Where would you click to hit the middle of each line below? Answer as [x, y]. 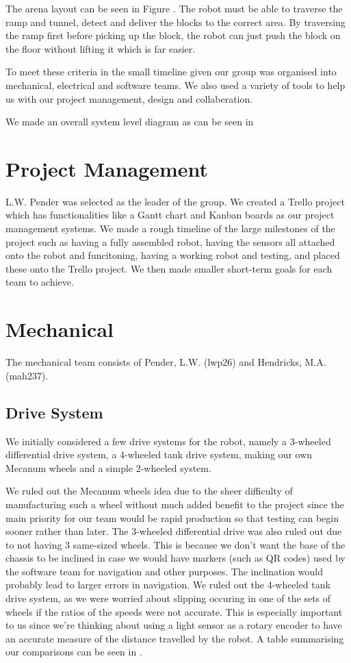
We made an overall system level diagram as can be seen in [130, 122]
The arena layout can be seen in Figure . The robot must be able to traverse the [174, 8]
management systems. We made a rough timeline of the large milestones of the [170, 228]
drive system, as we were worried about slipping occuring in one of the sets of [168, 598]
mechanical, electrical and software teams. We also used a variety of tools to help [175, 85]
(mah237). [27, 375]
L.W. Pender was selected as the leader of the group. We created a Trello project [175, 201]
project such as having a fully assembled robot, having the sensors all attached [170, 241]
